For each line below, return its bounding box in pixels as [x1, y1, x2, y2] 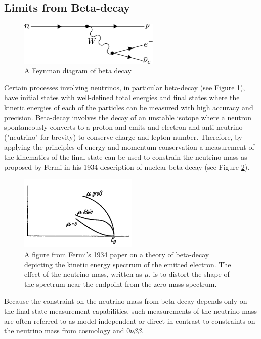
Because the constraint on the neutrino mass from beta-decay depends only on [4, 296, 247, 306]
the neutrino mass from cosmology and [4, 325, 124, 336]
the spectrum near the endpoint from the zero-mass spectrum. [24, 278, 217, 289]
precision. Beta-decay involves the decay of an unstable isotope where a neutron [4, 112, 252, 122]
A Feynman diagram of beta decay [24, 65, 132, 76]
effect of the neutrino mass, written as [24, 269, 142, 279]
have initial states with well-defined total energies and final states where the [4, 92, 240, 103]
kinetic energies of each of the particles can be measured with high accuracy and [4, 102, 253, 113]
